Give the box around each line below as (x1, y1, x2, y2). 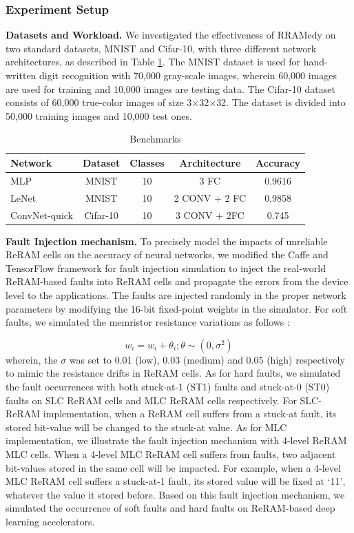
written (6, 68, 37, 82)
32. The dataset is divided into (216, 95, 346, 109)
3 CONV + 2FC (175, 207, 244, 222)
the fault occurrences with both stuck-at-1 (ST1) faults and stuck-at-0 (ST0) (6, 379, 330, 393)
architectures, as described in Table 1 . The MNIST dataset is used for (6, 54, 300, 69)
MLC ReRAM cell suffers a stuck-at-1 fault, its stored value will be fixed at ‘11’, (6, 474, 346, 488)
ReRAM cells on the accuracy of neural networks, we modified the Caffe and (6, 247, 329, 262)
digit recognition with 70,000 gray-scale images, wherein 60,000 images (39, 68, 337, 82)
